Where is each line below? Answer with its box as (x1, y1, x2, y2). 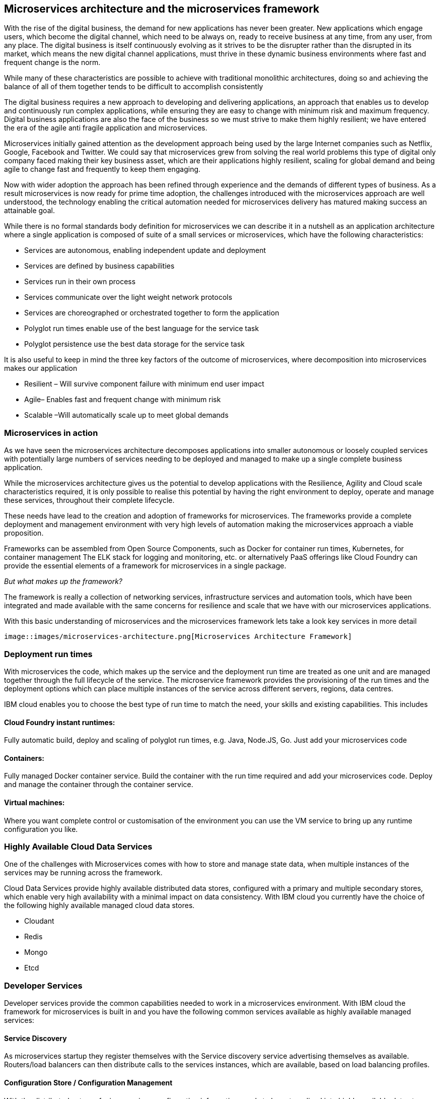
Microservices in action (4, 427, 98, 438)
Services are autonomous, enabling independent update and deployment (24, 246, 266, 255)
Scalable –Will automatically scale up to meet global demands (24, 411, 229, 420)
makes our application (4, 364, 78, 373)
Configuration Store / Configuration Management (4, 1078, 173, 1087)
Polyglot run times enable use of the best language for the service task (24, 324, 259, 333)
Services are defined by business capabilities (24, 262, 175, 271)
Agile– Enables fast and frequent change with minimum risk (24, 395, 221, 404)
